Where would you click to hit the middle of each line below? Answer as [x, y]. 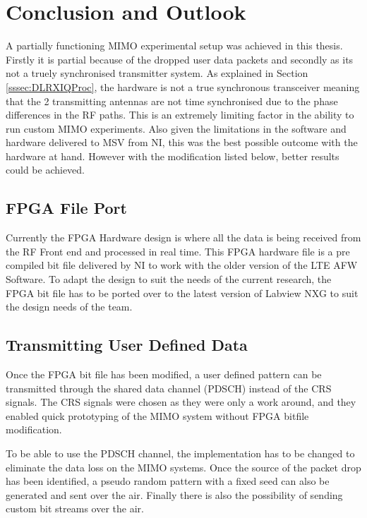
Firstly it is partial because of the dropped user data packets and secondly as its [180, 59]
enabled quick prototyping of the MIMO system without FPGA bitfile [157, 415]
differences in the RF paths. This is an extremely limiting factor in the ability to [180, 115]
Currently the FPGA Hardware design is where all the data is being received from [183, 237]
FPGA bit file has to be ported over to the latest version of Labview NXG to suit [182, 293]
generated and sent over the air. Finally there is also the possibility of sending [174, 494]
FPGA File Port [66, 208]
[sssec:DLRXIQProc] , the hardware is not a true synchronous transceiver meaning [183, 86]
